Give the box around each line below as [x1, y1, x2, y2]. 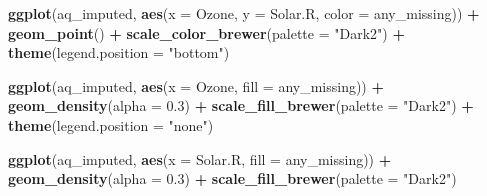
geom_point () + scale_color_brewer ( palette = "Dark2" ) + [8, 22, 405, 43]
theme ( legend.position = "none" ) [8, 114, 214, 135]
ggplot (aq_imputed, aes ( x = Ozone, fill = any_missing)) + [8, 75, 385, 96]
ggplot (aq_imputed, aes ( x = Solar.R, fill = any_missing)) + [8, 148, 392, 169]
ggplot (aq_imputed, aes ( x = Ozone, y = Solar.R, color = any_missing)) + [8, 3, 480, 23]
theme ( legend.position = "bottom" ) [8, 42, 230, 63]
